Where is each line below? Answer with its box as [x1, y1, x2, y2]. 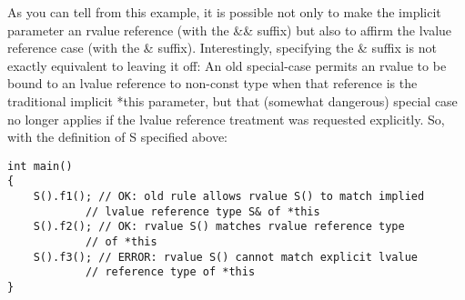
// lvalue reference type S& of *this [85, 205, 320, 218]
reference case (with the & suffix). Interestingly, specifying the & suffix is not [7, 38, 437, 57]
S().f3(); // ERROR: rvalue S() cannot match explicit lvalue [33, 250, 419, 264]
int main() [7, 159, 73, 173]
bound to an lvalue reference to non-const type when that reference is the [7, 74, 418, 93]
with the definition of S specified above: [7, 127, 227, 146]
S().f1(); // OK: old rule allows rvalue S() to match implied [33, 190, 425, 204]
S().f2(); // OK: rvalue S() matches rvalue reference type [33, 220, 405, 234]
